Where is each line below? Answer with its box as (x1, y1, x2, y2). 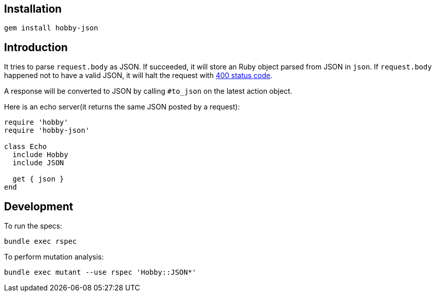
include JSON (12, 159, 64, 167)
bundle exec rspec (4, 237, 77, 246)
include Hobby (12, 151, 68, 159)
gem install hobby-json (4, 24, 98, 32)
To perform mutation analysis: (4, 252, 104, 262)
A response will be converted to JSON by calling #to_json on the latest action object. (4, 87, 293, 96)
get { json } (12, 175, 64, 183)
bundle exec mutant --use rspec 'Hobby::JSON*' (4, 268, 197, 277)
